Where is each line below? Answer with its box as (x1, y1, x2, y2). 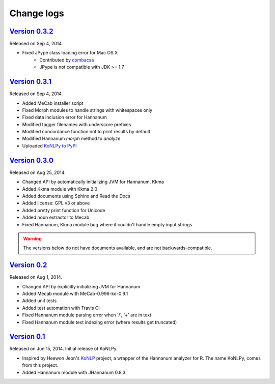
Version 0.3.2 (9, 27, 53, 36)
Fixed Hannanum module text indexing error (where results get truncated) (22, 319, 177, 325)
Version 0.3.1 (9, 77, 52, 86)
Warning (23, 235, 42, 242)
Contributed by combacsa (39, 56, 94, 63)
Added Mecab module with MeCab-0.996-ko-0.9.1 (22, 290, 128, 297)
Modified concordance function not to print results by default (22, 129, 150, 135)
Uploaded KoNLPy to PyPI (22, 142, 77, 149)
